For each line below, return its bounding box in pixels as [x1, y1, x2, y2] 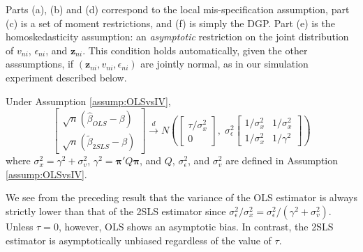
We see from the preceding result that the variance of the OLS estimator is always [6, 190, 357, 205]
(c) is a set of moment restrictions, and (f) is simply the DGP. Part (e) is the [6, 15, 335, 30]
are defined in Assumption [225, 153, 339, 168]
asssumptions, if [6, 56, 74, 71]
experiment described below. [6, 70, 127, 84]
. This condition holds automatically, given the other [82, 42, 308, 57]
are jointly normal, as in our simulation [140, 56, 309, 71]
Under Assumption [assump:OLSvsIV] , [6, 93, 171, 108]
